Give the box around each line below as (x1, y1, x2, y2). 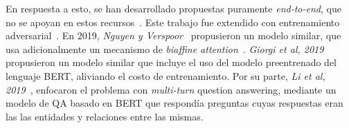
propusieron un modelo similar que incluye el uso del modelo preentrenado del (6, 55, 337, 70)
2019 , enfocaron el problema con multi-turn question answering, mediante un (6, 82, 337, 96)
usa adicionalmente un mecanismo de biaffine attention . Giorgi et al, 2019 (6, 41, 324, 56)
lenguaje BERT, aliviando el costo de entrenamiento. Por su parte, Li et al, (6, 68, 325, 83)
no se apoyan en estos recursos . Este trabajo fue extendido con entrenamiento (6, 14, 340, 29)
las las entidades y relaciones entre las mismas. (6, 109, 204, 123)
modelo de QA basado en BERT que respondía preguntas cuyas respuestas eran (6, 96, 343, 110)
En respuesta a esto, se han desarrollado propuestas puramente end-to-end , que (6, 1, 341, 15)
